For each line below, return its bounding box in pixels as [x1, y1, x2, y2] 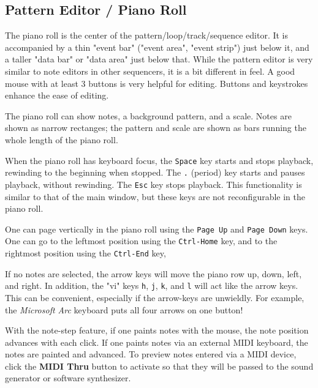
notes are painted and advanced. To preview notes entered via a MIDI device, [5, 348, 297, 360]
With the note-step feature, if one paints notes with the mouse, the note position [5, 324, 309, 337]
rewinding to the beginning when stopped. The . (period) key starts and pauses [5, 166, 305, 179]
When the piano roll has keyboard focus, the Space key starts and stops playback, [5, 154, 314, 166]
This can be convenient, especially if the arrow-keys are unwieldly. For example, [5, 291, 305, 304]
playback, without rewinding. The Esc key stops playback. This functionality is [5, 177, 302, 190]
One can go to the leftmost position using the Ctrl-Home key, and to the [5, 234, 278, 247]
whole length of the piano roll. [5, 133, 118, 146]
